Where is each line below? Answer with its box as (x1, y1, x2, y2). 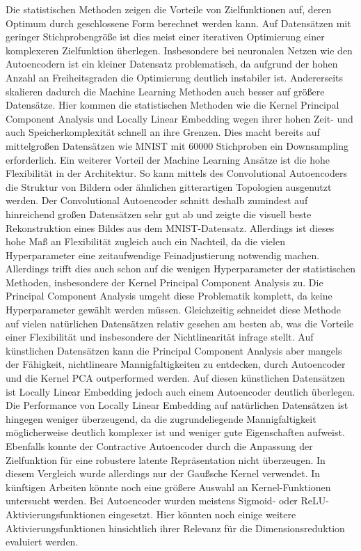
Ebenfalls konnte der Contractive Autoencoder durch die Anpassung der (6, 439, 313, 453)
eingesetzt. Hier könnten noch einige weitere (109, 506, 296, 521)
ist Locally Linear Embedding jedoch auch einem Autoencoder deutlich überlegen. (6, 384, 355, 398)
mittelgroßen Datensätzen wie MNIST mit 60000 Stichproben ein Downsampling (6, 138, 348, 153)
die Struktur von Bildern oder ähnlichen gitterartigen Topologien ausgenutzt (6, 179, 332, 194)
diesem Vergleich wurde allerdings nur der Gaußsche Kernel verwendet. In (6, 466, 321, 481)
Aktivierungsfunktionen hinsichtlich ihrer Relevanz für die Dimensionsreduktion (6, 520, 345, 535)
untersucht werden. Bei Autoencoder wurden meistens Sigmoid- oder (6, 493, 298, 508)
